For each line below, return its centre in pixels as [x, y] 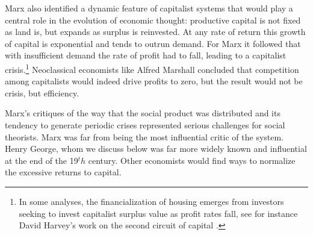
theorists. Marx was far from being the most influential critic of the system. [144, 136]
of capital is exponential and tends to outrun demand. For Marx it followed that [153, 43]
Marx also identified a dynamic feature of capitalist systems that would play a [149, 8]
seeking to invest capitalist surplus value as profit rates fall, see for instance [158, 213]
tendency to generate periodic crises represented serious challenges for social [145, 125]
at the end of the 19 [42, 160]
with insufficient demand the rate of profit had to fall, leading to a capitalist [146, 55]
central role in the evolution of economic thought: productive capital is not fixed [153, 20]
